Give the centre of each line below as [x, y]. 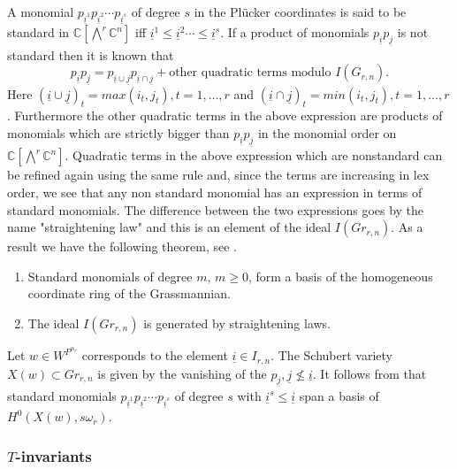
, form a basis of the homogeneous [340, 276]
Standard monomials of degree [110, 276]
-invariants [53, 455]
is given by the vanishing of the [182, 373]
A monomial [41, 12]
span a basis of [339, 395]
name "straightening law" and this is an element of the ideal [169, 227]
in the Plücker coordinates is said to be [300, 12]
